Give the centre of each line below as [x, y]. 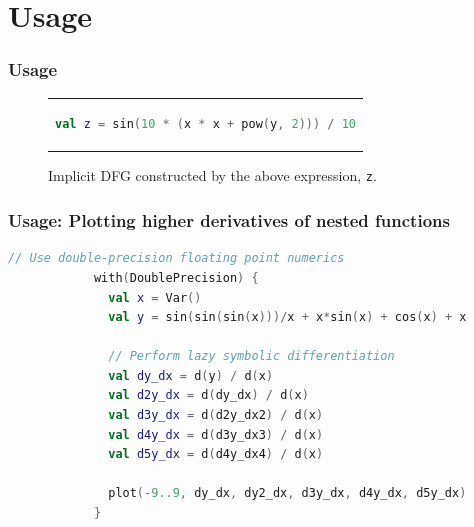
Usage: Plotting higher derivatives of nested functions [229, 220]
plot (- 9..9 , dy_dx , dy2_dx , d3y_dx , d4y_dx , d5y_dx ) [287, 493]
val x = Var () [155, 297]
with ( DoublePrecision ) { [176, 277]
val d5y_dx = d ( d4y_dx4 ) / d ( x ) [216, 454]
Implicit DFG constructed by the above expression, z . [212, 175]
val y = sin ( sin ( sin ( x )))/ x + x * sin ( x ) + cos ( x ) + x [287, 317]
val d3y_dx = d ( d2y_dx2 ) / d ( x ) [216, 415]
